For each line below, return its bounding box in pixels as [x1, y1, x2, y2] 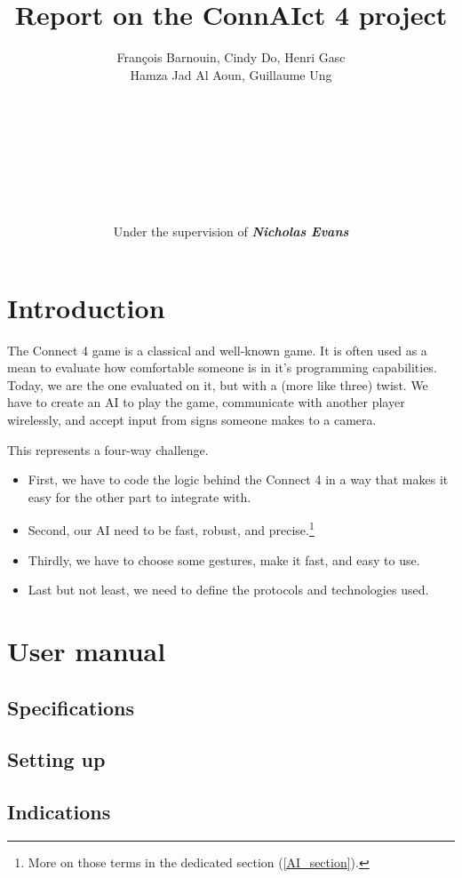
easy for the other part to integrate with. [28, 487, 251, 506]
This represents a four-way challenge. [7, 440, 209, 459]
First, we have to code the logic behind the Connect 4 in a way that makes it [28, 470, 449, 489]
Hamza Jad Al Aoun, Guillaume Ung [130, 65, 332, 84]
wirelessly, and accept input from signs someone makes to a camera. [7, 410, 377, 428]
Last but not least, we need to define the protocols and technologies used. [28, 580, 429, 599]
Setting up [7, 746, 106, 773]
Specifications [7, 693, 135, 721]
